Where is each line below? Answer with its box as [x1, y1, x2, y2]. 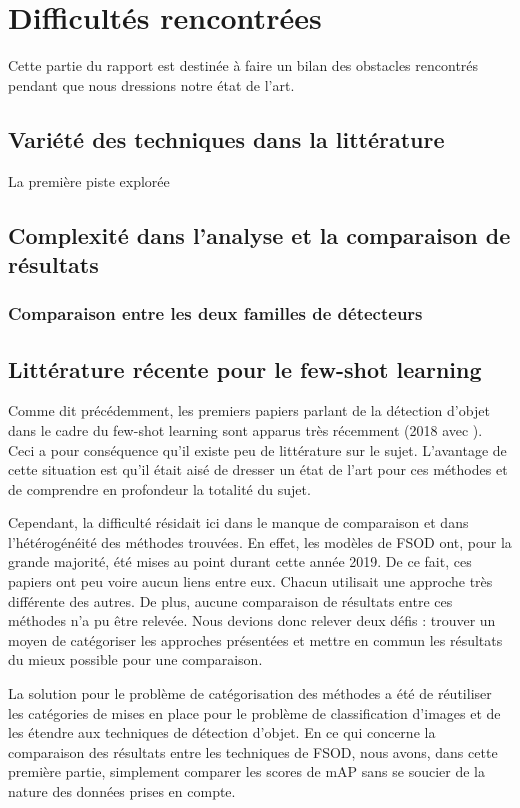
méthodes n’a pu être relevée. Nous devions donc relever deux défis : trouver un [8, 610, 496, 631]
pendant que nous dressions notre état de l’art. [8, 74, 295, 95]
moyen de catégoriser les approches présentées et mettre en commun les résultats [8, 629, 503, 650]
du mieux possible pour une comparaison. [8, 649, 263, 670]
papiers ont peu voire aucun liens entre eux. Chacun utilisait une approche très [8, 571, 493, 592]
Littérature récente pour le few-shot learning [8, 353, 482, 384]
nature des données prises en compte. [8, 781, 236, 802]
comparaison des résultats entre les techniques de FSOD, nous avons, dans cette [8, 741, 498, 762]
